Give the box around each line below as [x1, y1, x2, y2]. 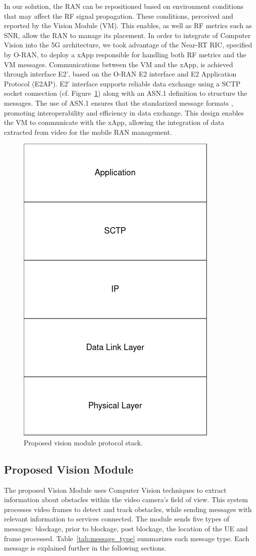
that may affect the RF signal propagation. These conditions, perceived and [4, 10, 233, 21]
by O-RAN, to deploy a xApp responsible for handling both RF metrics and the [4, 49, 247, 59]
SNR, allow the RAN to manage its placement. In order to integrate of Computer [4, 30, 251, 40]
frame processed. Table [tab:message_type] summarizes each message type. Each [4, 533, 250, 543]
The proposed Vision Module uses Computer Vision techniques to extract [4, 484, 227, 495]
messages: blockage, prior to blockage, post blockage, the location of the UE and [4, 523, 248, 534]
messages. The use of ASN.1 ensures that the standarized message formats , [4, 97, 233, 108]
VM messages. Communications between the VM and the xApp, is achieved [4, 59, 233, 69]
